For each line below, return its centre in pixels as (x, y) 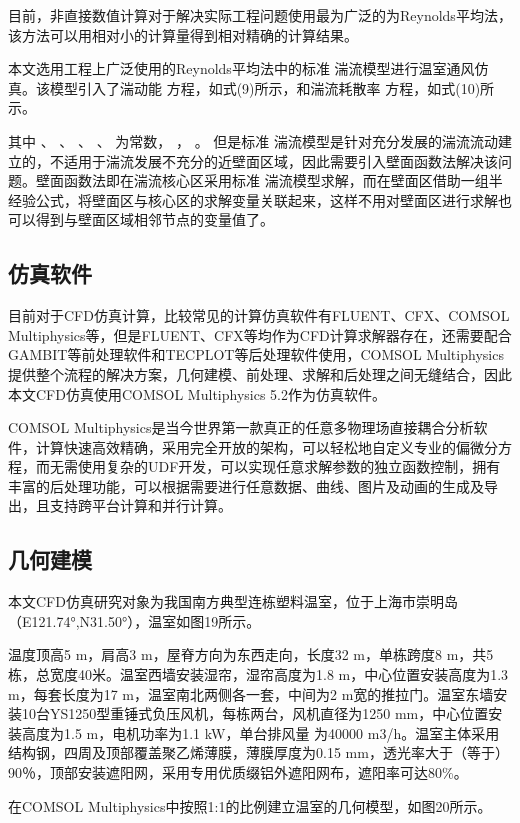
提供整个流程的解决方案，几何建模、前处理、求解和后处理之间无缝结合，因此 (260, 373)
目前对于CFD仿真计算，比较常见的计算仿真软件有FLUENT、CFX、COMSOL (259, 315)
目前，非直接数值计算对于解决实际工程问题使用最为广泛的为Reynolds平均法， (260, 15)
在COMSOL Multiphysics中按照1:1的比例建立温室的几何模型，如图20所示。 (250, 805)
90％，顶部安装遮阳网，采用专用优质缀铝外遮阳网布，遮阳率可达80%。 (238, 772)
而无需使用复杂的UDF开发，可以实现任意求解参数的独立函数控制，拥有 (268, 466)
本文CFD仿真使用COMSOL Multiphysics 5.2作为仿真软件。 (197, 393)
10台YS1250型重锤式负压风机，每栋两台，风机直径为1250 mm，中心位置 (255, 713)
